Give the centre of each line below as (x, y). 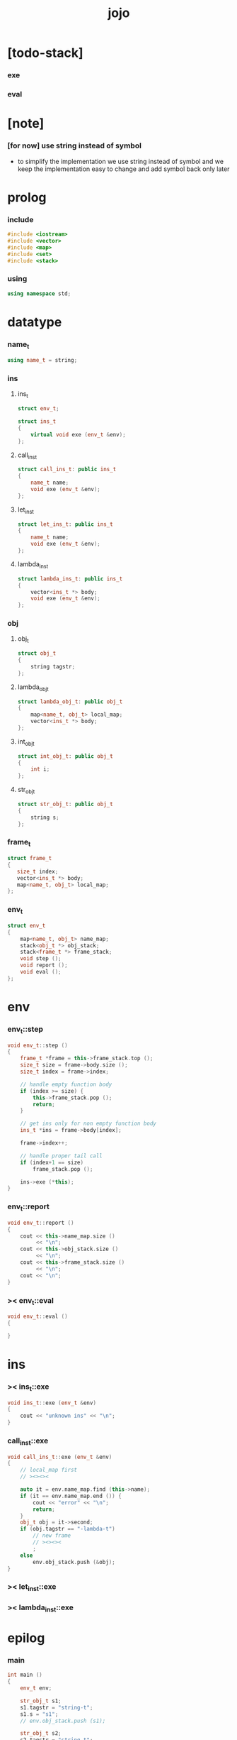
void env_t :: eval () (38, 1317)
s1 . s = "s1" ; (39, 1714)
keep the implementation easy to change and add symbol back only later (123, 169)
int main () (25, 1675)
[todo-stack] (45, 53)
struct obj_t (37, 654)
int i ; (40, 769)
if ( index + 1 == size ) (52, 1162)
